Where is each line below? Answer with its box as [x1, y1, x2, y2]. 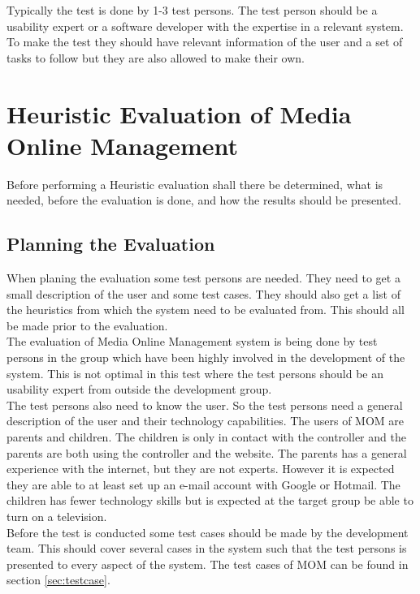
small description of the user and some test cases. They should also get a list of [6, 285, 401, 302]
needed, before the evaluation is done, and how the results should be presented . [6, 192, 401, 209]
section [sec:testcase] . [6, 571, 110, 588]
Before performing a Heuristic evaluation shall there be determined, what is [6, 175, 383, 192]
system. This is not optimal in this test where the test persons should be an [6, 364, 383, 381]
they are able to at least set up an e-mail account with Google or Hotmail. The [6, 476, 401, 493]
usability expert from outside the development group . [6, 381, 272, 398]
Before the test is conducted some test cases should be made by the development [6, 523, 409, 540]
